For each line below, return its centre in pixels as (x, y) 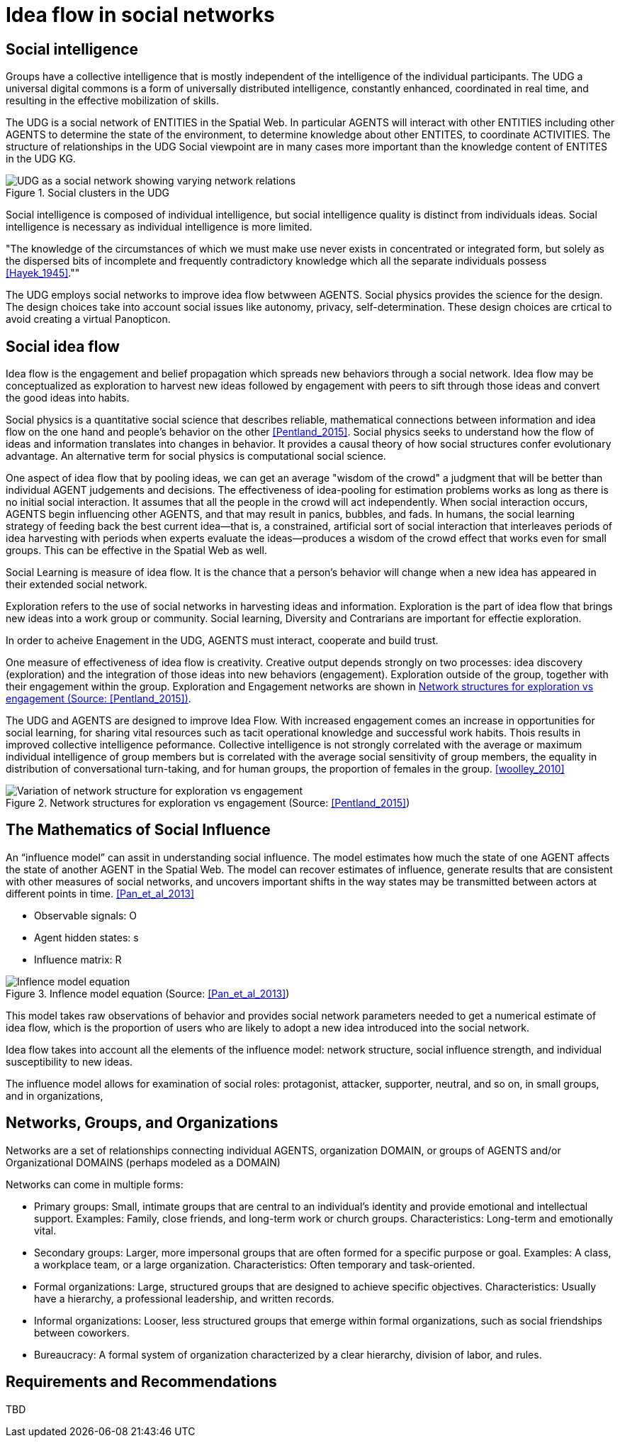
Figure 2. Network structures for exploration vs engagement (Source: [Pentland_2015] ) (208, 803)
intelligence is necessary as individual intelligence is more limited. (159, 227)
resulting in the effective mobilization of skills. (112, 101)
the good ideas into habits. (68, 398)
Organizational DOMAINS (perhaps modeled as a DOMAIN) (143, 1162)
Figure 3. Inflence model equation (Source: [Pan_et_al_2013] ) (148, 993)
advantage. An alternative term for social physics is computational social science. (196, 456)
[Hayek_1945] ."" (43, 273)
